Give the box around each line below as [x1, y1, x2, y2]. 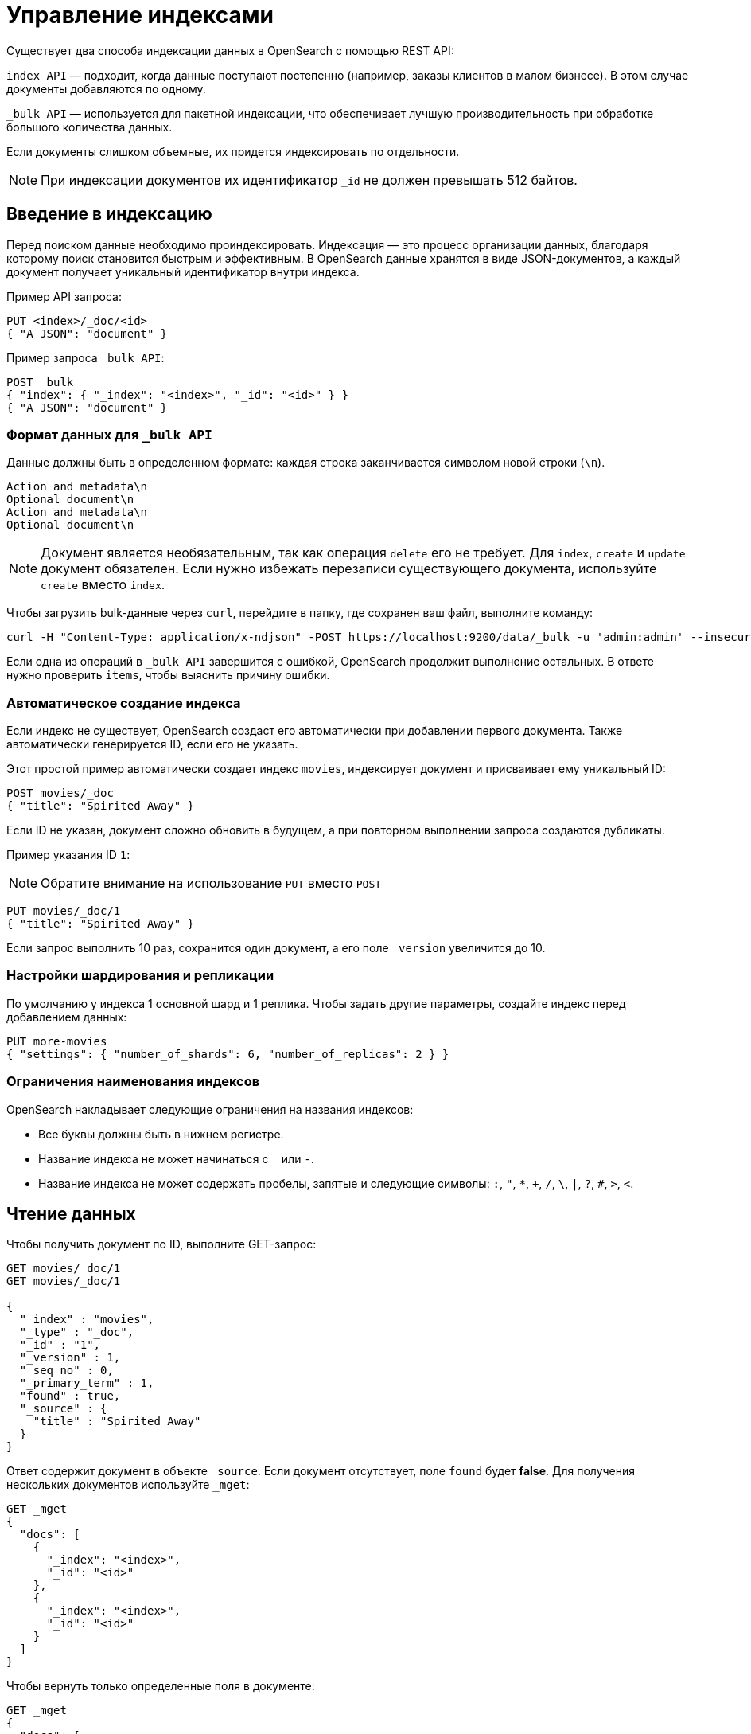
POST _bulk [6, 375, 74, 389]
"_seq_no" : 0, [19, 1364, 114, 1377]
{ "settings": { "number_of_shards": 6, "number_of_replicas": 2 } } [6, 1047, 449, 1060]
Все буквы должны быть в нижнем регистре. [38, 1127, 284, 1141]
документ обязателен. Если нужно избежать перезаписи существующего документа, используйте [41, 560, 657, 577]
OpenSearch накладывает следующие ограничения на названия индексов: [6, 1102, 414, 1116]
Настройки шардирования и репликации [6, 967, 274, 984]
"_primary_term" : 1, [19, 1377, 154, 1390]
